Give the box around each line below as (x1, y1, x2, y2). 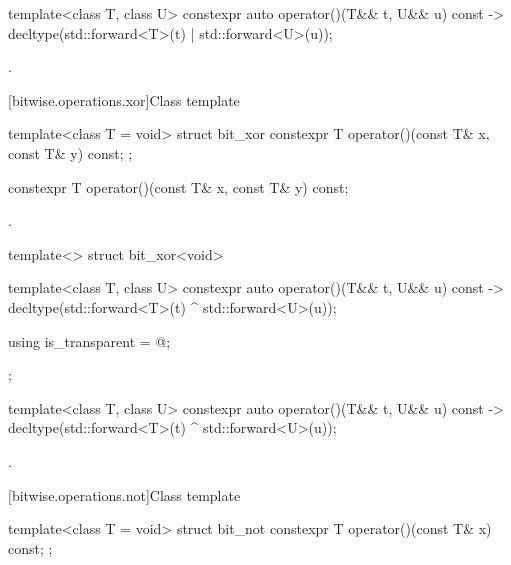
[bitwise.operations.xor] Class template (8, 89, 240, 110)
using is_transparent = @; (8, 330, 171, 351)
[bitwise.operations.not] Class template (8, 484, 241, 505)
